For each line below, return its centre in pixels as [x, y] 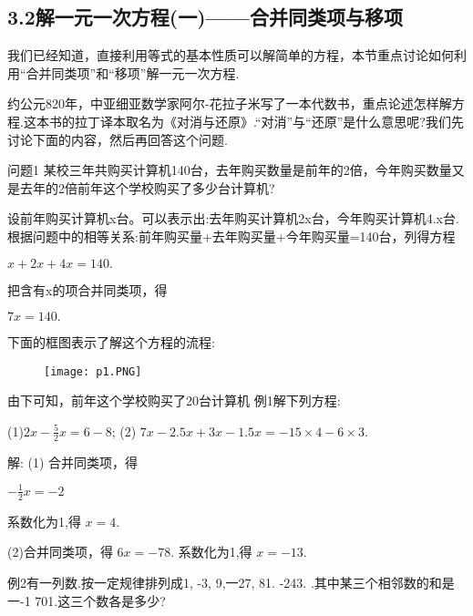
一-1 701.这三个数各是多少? [87, 600]
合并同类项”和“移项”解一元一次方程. [133, 72]
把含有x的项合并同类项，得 [87, 289]
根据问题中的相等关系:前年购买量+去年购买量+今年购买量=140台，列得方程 [231, 236]
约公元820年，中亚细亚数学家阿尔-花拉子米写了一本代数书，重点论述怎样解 [230, 103]
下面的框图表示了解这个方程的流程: [111, 342]
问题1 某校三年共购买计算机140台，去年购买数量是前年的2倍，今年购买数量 [230, 170]
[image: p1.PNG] [93, 371]
